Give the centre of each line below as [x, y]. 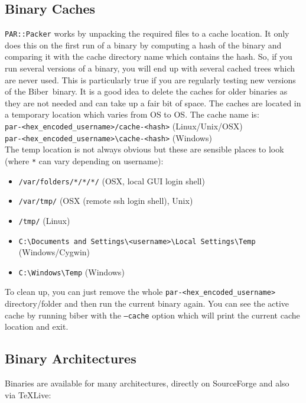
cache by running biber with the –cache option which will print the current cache [152, 315]
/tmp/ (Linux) [44, 220]
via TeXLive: [28, 394]
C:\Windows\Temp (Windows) [71, 272]
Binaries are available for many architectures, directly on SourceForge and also [147, 383]
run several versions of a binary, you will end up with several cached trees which [150, 68]
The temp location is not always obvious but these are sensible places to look [144, 149]
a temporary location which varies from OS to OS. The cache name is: [132, 114]
